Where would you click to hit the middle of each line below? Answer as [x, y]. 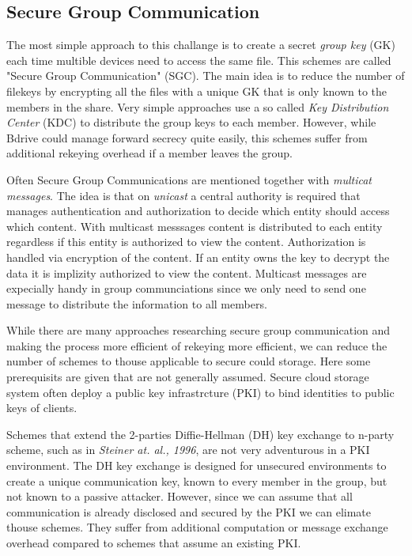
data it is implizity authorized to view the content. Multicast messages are [187, 272]
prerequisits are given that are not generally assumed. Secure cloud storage [188, 377]
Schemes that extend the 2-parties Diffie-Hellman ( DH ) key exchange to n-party [200, 434]
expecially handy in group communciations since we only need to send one [186, 288]
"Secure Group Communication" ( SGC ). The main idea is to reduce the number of [206, 76]
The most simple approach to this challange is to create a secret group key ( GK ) [201, 45]
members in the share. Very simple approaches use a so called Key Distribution [198, 106]
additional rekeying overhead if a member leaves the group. [149, 153]
